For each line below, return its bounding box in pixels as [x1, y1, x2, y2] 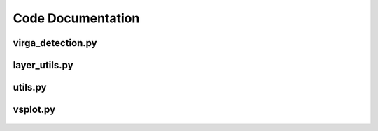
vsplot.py [13, 104, 56, 116]
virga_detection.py [13, 37, 97, 49]
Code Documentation [13, 10, 140, 26]
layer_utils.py [13, 59, 73, 71]
